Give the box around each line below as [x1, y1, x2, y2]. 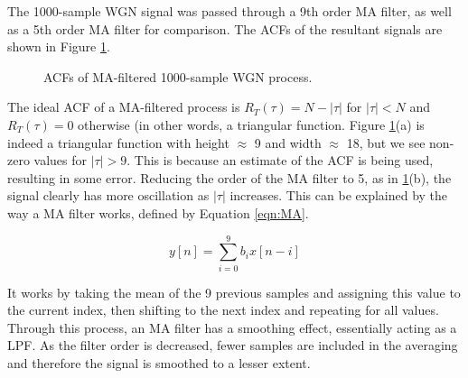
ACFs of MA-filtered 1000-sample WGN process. [43, 67, 313, 86]
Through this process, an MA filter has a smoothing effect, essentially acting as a [7, 318, 457, 337]
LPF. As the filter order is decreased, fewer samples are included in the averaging [7, 336, 458, 355]
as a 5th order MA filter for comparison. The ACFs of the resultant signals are [7, 19, 443, 38]
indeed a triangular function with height [7, 133, 229, 152]
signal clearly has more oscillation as [7, 186, 210, 205]
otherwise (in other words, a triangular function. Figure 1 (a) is [78, 115, 425, 134]
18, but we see [346, 133, 426, 152]
